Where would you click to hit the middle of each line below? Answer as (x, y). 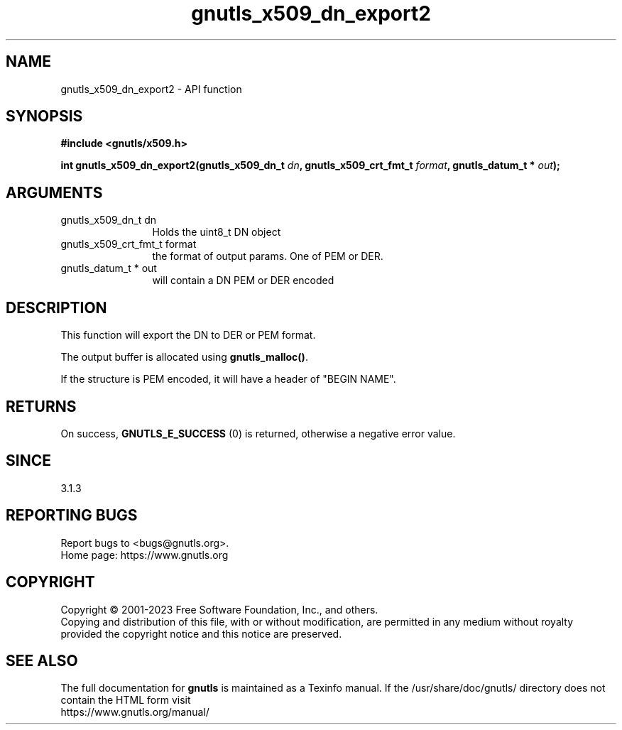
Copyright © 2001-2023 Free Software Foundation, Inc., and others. (219, 609)
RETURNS (41, 406)
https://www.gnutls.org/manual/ (135, 712)
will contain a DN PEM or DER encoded (243, 280)
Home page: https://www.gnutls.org (144, 555)
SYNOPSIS (44, 116)
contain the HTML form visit (126, 700)
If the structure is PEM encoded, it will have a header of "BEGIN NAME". (228, 379)
